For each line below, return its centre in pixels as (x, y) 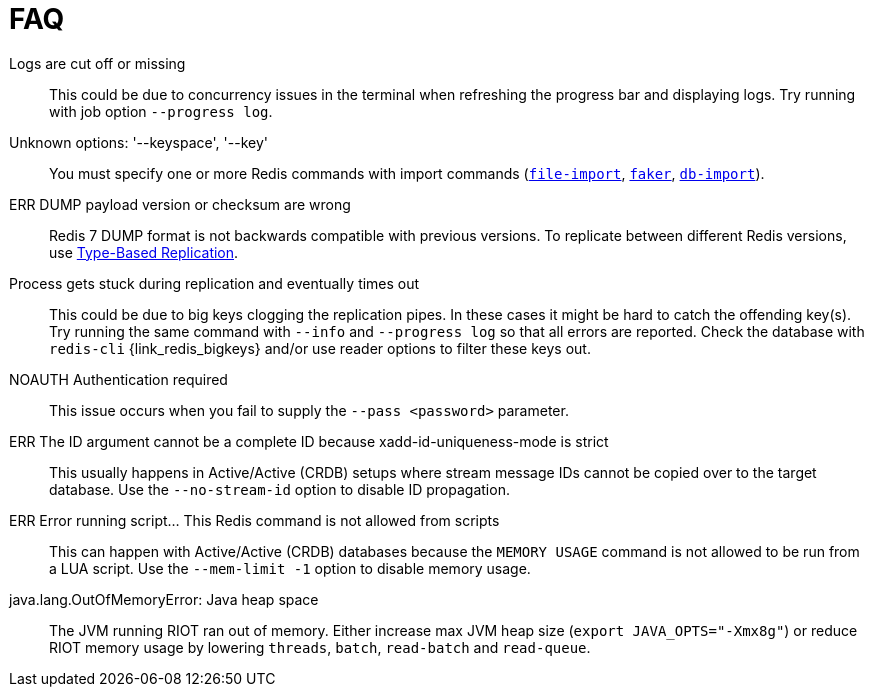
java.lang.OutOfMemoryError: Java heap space (164, 599)
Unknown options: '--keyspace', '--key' (138, 142)
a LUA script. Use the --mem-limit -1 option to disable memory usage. (290, 568)
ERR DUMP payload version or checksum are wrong (180, 204)
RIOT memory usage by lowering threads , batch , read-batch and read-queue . (320, 647)
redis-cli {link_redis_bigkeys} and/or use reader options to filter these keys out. (320, 348)
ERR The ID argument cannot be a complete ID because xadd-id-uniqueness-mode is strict (309, 441)
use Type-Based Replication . (144, 252)
